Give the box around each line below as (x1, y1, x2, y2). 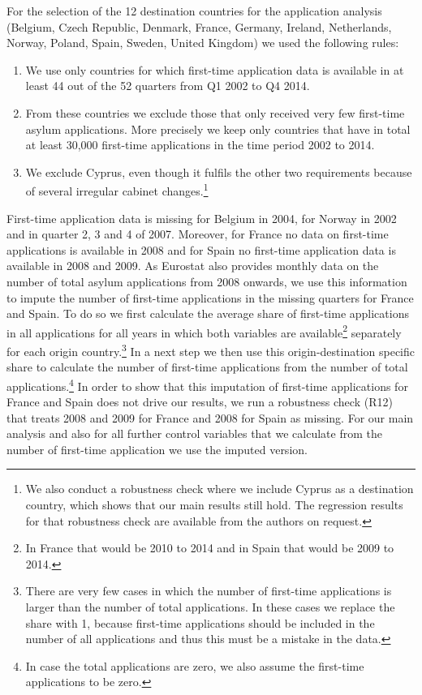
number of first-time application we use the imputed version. (6, 440, 308, 457)
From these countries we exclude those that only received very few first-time (25, 104, 405, 121)
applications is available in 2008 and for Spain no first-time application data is (6, 241, 396, 258)
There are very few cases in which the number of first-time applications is (25, 582, 392, 599)
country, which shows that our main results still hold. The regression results (25, 496, 403, 513)
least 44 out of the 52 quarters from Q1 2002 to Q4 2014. (25, 77, 310, 94)
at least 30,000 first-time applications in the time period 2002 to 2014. (25, 136, 375, 153)
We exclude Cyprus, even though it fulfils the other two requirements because (25, 163, 412, 180)
